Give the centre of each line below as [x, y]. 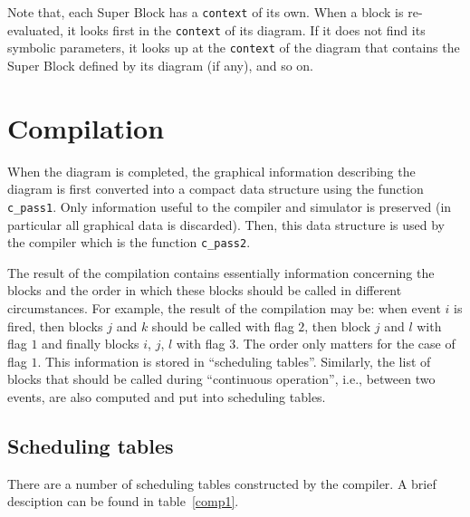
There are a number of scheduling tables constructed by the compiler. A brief [222, 483]
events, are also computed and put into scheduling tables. [167, 396]
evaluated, [35, 29]
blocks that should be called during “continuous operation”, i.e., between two [221, 379]
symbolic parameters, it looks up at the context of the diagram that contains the [234, 48]
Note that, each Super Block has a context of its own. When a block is [206, 12]
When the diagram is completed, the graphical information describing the [211, 171]
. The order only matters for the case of [345, 344]
